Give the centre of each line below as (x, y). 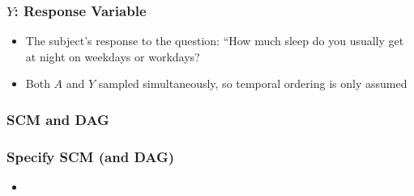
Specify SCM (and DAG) (91, 156)
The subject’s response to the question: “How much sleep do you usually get (215, 41)
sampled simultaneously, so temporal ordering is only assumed (253, 83)
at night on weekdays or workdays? (113, 56)
